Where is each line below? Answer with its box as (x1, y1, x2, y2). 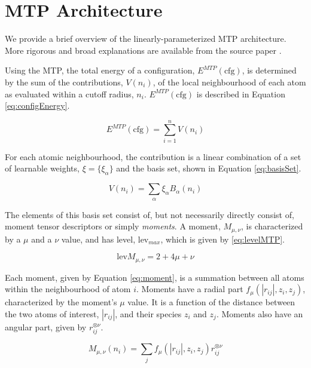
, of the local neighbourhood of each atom (153, 75, 306, 88)
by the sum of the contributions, (5, 75, 123, 88)
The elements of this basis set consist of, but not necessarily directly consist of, (5, 208, 294, 220)
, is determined (242, 64, 297, 76)
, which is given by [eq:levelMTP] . (160, 232, 285, 245)
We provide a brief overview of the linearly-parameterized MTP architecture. (5, 32, 286, 45)
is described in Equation (196, 87, 285, 100)
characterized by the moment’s (5, 296, 117, 308)
